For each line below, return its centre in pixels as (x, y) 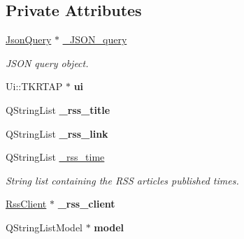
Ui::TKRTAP (34, 86)
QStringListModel (44, 227)
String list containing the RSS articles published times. (122, 180)
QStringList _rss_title (58, 109)
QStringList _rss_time (55, 157)
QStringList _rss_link (57, 133)
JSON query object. (47, 63)
